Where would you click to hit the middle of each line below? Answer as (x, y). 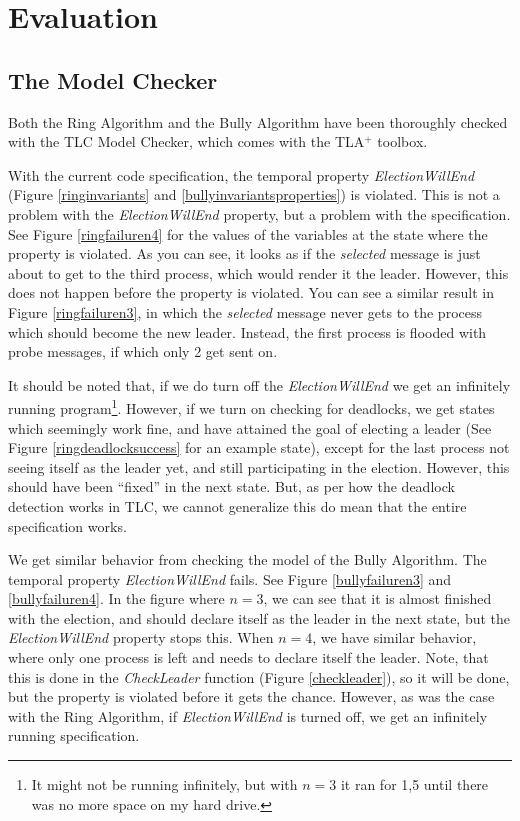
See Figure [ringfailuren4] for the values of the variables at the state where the (248, 233)
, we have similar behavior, (394, 637)
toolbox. (402, 141)
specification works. (67, 525)
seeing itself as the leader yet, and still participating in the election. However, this (259, 466)
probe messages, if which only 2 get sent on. (143, 351)
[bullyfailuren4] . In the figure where (116, 598)
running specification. (74, 735)
